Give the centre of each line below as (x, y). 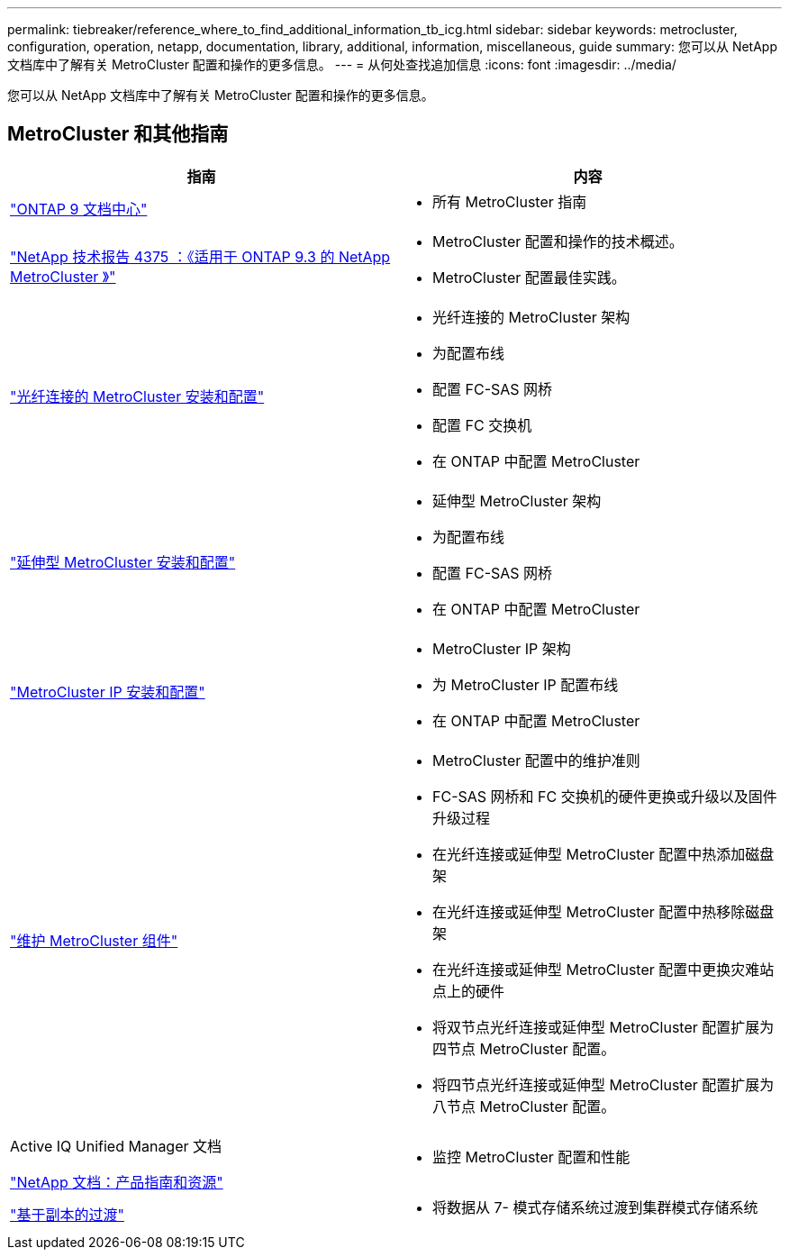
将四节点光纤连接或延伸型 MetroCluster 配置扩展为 (603, 1084)
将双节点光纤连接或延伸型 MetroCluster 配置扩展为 (603, 1027)
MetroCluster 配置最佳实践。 (529, 277)
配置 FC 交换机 (482, 425)
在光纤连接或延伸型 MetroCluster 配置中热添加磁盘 (603, 854)
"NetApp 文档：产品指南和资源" (117, 1182)
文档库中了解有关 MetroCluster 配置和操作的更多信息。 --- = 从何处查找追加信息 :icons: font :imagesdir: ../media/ (342, 64)
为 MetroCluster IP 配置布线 (526, 684)
